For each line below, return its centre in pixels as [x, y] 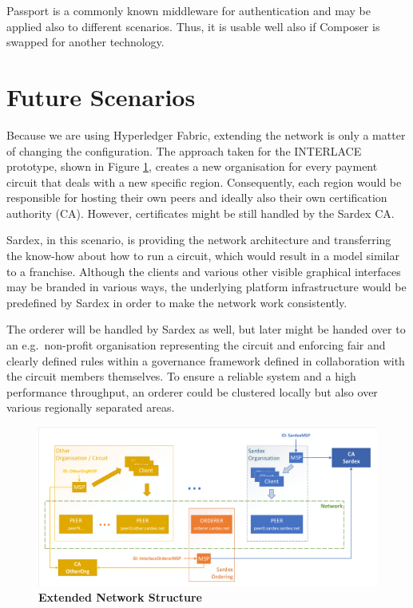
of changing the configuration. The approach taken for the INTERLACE [184, 150]
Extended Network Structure [120, 597]
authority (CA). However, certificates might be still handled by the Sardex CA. [201, 213]
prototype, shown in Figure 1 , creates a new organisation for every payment [192, 166]
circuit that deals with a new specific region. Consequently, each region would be [204, 182]
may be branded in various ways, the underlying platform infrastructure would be [206, 287]
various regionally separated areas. [91, 407]
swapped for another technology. [85, 42]
